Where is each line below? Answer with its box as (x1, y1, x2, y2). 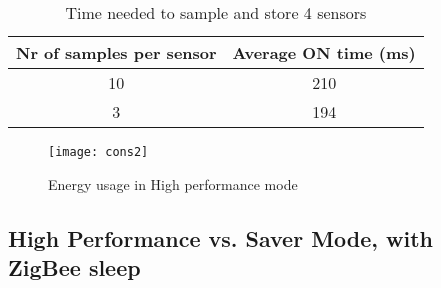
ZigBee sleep (8, 252, 141, 283)
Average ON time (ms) (232, 41, 416, 64)
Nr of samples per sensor (16, 41, 217, 64)
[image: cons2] (48, 145, 149, 159)
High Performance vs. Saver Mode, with (8, 222, 434, 253)
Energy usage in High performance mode (48, 173, 298, 194)
